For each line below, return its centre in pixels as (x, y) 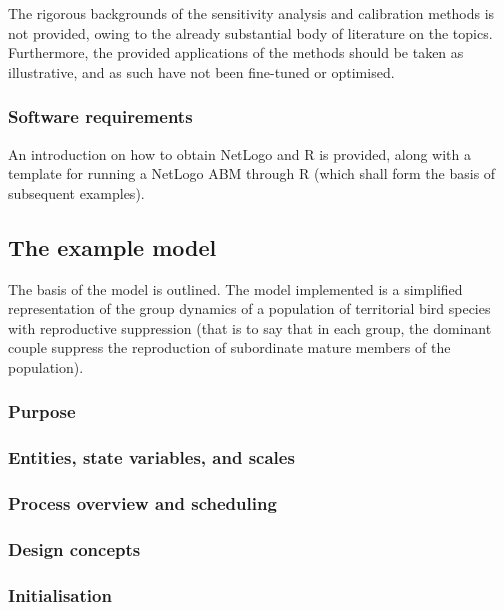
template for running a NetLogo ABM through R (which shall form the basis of (252, 173)
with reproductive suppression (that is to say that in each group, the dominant (250, 327)
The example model (112, 246)
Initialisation (60, 594)
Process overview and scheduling (142, 503)
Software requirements (100, 116)
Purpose (42, 411)
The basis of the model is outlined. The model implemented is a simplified (235, 288)
